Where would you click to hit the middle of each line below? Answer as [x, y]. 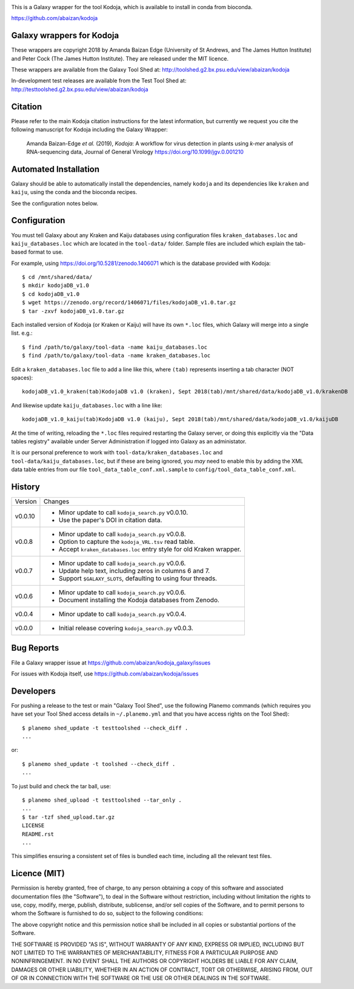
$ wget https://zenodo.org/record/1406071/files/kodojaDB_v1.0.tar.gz [129, 303]
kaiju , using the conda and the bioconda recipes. [74, 192]
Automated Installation [55, 169]
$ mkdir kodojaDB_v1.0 [56, 286]
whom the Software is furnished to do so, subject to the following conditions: [107, 913]
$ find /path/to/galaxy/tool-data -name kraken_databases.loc [116, 356]
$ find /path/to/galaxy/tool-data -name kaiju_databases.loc [115, 347]
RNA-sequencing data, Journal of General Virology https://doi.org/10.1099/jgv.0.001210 [135, 152]
